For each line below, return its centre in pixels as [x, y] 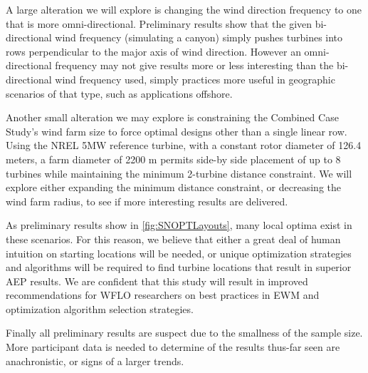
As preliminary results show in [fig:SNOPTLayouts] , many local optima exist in [179, 225]
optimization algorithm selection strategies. [100, 308]
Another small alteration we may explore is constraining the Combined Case [172, 117]
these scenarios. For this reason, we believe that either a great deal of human [173, 239]
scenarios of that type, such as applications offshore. [119, 93]
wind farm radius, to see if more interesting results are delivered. [147, 201]
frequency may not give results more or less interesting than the [194, 65]
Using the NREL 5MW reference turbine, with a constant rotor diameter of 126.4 [184, 145]
